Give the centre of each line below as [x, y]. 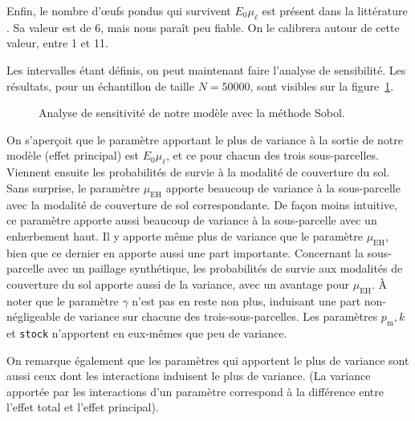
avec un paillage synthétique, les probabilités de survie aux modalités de [225, 268]
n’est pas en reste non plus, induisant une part [246, 300]
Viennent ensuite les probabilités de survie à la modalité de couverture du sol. [198, 172]
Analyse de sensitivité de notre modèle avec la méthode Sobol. [192, 113]
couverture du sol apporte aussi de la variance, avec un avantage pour [178, 283]
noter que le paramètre [63, 300]
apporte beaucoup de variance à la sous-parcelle [283, 187]
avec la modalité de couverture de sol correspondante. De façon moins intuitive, [202, 204]
